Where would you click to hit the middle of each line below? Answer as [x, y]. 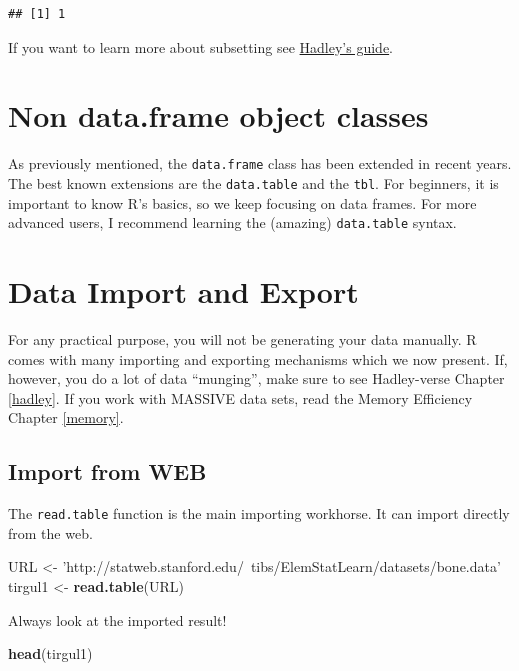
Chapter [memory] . [66, 417]
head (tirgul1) [50, 653]
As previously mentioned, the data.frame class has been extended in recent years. [260, 163]
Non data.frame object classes [218, 115]
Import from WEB [107, 471]
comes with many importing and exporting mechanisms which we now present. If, [258, 358]
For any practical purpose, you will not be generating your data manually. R [242, 339]
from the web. [50, 532]
